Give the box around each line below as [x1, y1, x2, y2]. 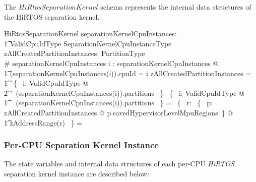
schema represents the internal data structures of [100, 2, 251, 12]
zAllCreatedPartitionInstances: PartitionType [4, 48, 145, 58]
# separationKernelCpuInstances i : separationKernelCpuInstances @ [4, 57, 219, 68]
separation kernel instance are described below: [4, 168, 149, 178]
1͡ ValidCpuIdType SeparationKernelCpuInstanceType [4, 38, 172, 48]
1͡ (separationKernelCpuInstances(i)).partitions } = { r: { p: [4, 97, 213, 108]
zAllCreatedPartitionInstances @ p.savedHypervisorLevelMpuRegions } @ [4, 107, 233, 117]
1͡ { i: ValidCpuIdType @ [4, 78, 89, 88]
